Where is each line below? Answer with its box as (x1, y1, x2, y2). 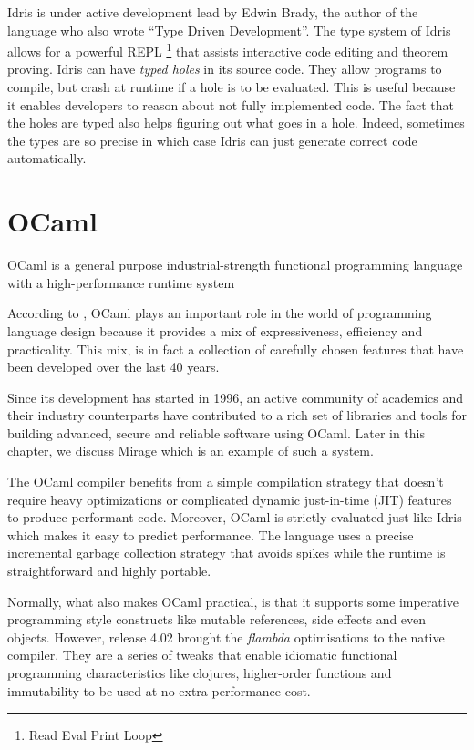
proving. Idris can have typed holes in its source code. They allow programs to (7, 59, 442, 78)
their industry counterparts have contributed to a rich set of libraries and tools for (7, 406, 467, 425)
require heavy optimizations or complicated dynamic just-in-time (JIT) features (7, 489, 452, 509)
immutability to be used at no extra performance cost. (7, 681, 311, 700)
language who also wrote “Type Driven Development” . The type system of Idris (7, 20, 451, 39)
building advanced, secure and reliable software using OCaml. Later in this (7, 423, 426, 442)
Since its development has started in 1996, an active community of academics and (7, 387, 464, 406)
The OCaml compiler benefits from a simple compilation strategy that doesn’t (7, 472, 444, 491)
